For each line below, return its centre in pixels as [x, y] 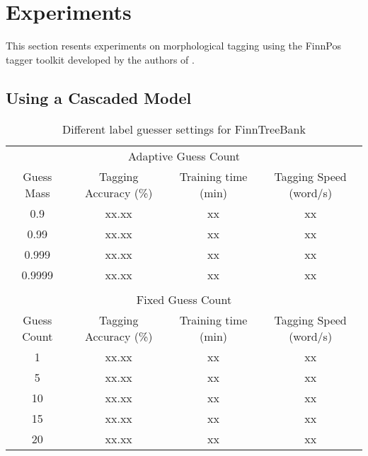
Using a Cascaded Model [99, 97]
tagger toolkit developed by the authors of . [100, 59]
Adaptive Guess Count [184, 156]
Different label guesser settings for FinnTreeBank [184, 129]
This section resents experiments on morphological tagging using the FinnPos [173, 46]
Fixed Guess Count [184, 299]
